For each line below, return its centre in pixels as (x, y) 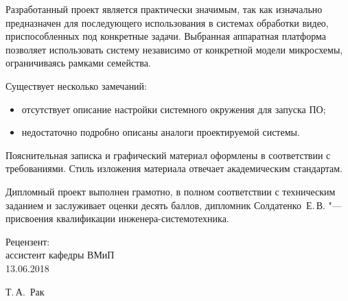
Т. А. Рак (25, 291)
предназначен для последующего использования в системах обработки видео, (167, 22)
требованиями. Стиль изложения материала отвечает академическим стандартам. (174, 168)
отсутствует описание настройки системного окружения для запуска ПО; (174, 109)
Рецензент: (28, 241)
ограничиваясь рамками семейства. (78, 63)
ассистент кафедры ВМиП (60, 255)
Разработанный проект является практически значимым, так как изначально (164, 9)
